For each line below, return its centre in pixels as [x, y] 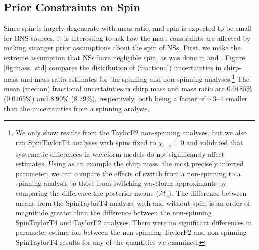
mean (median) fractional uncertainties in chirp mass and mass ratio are [114, 89]
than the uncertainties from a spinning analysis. [77, 108]
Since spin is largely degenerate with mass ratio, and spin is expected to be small [128, 28]
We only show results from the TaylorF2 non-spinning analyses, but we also [131, 132]
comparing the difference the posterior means [85, 192]
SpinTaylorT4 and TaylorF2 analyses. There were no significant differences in [133, 222]
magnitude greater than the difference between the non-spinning [114, 212]
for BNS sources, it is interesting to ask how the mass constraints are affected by [127, 38]
